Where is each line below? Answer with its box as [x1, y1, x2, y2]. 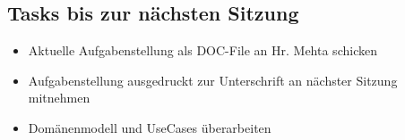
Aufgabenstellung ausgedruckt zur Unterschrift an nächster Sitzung [28, 70, 398, 89]
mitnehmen [28, 88, 90, 107]
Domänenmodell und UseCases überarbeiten [28, 118, 271, 136]
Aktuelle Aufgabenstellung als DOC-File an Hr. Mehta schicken [28, 41, 377, 60]
